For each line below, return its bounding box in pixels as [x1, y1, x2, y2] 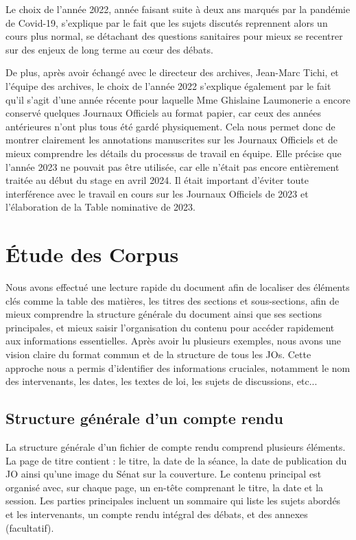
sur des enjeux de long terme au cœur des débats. [5, 42, 213, 56]
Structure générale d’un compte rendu [5, 408, 284, 429]
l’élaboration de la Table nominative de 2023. [5, 200, 195, 214]
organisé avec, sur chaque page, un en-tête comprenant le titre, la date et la [5, 480, 324, 494]
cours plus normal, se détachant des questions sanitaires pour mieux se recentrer [5, 29, 343, 43]
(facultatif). [5, 520, 54, 535]
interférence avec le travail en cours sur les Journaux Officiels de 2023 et [5, 186, 309, 200]
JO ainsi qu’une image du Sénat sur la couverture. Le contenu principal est [5, 467, 322, 481]
